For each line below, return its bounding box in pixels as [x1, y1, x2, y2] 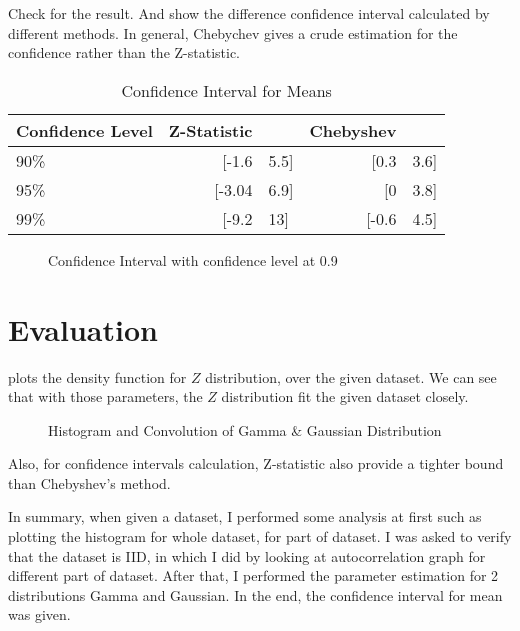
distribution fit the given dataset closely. [221, 386, 469, 407]
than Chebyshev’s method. [8, 472, 171, 493]
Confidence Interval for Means [121, 78, 332, 102]
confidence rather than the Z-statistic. [8, 42, 241, 63]
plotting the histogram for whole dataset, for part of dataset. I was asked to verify [8, 526, 512, 547]
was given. [8, 604, 71, 625]
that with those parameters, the [8, 386, 203, 407]
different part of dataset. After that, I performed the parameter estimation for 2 [8, 565, 499, 586]
